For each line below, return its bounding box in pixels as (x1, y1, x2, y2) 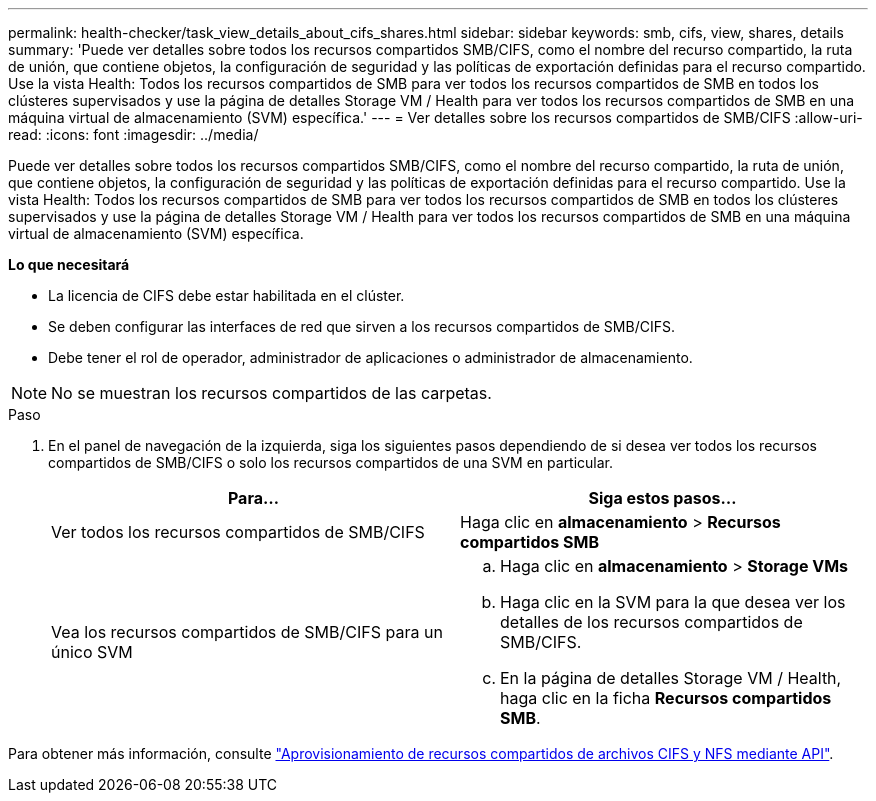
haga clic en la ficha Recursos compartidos (500, 688, 832, 708)
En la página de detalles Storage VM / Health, (500, 668, 842, 688)
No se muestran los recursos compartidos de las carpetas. (51, 383, 492, 403)
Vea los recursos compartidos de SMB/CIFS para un (51, 622, 443, 642)
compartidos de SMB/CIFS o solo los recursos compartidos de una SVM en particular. (48, 454, 614, 471)
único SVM (51, 642, 133, 662)
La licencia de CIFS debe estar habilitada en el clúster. (48, 287, 405, 304)
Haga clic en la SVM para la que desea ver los (500, 592, 846, 612)
